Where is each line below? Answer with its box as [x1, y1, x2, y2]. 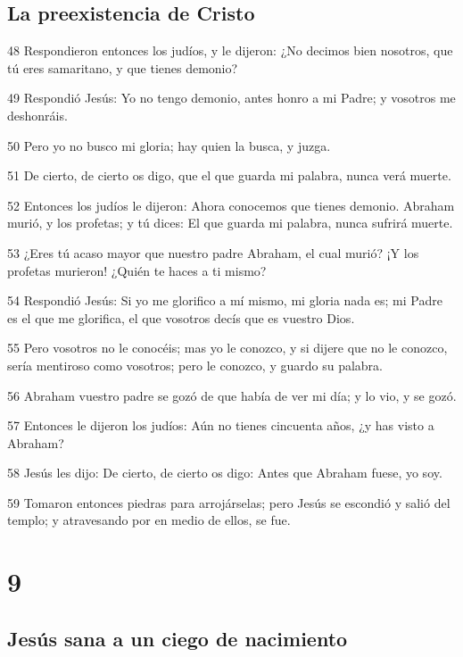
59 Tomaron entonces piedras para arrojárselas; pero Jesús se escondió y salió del [7, 493, 451, 511]
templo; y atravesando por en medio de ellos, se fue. [7, 511, 291, 529]
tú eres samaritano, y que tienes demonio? [7, 58, 238, 77]
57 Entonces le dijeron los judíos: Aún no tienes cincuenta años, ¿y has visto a [7, 416, 434, 435]
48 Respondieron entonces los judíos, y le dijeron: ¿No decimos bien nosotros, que [7, 41, 453, 60]
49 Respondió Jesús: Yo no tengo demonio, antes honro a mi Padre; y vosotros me [7, 88, 456, 107]
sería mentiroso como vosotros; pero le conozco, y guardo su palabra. [7, 355, 383, 374]
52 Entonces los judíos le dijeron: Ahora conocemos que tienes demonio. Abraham [7, 195, 455, 214]
